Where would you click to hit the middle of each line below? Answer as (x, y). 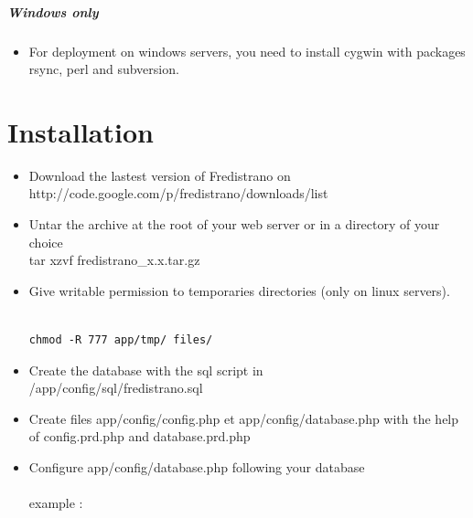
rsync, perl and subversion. (104, 69)
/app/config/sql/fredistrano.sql (116, 388)
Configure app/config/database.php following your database (197, 467)
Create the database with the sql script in (146, 370)
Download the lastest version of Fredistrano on (160, 175)
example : (56, 503)
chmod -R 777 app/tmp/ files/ (121, 340)
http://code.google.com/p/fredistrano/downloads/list (178, 193)
